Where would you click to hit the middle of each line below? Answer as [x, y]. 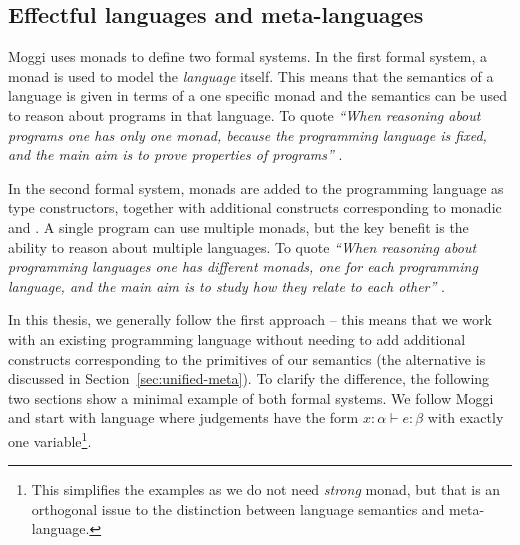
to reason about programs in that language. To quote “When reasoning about [244, 114]
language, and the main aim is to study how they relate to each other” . [226, 285]
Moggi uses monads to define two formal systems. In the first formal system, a [248, 56]
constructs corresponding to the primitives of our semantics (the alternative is [247, 358]
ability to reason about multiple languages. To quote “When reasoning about [242, 246]
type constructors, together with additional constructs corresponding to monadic [255, 207]
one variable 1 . [50, 439]
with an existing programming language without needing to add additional [237, 338]
